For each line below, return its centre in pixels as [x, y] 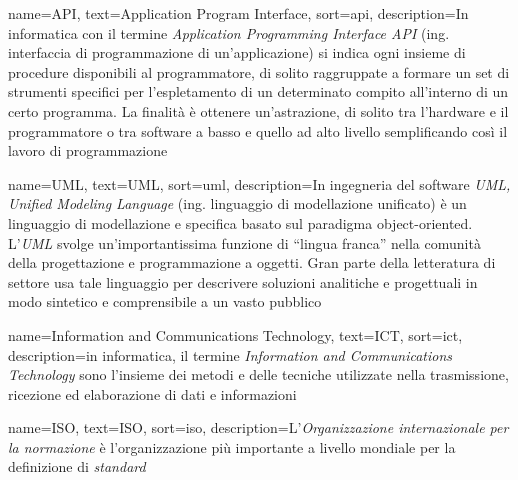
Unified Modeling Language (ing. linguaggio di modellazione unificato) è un [237, 203]
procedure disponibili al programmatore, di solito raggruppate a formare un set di [259, 71]
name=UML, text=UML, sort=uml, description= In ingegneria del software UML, [259, 183]
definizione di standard [77, 466]
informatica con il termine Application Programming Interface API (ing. [229, 32]
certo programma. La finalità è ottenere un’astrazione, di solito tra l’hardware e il [258, 110]
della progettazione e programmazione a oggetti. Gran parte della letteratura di [252, 262]
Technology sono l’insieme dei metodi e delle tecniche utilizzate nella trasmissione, [258, 374]
